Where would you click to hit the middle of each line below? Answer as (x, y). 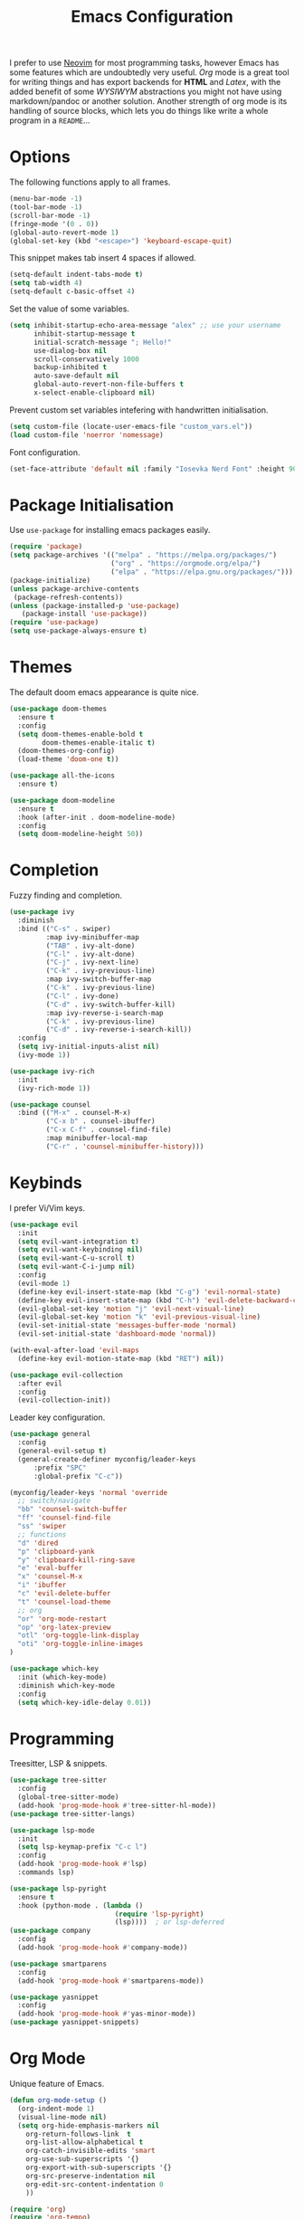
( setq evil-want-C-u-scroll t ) (76, 1258)
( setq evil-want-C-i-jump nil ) (76, 1267)
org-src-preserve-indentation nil (90, 2176)
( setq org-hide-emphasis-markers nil (89, 2125)
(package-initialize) (50, 580)
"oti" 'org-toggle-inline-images (81, 1644)
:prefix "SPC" (60, 1468)
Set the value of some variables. (69, 309)
